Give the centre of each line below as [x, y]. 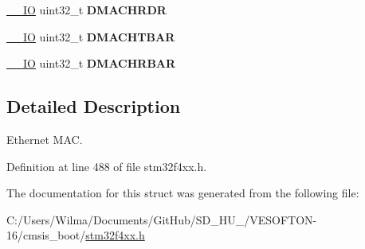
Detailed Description [94, 106]
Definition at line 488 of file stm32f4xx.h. [107, 166]
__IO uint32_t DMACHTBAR [91, 36]
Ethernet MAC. [45, 139]
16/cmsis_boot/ [46, 235]
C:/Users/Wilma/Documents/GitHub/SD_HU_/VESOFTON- [162, 219]
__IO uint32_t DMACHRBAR [91, 63]
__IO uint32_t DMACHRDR [86, 10]
